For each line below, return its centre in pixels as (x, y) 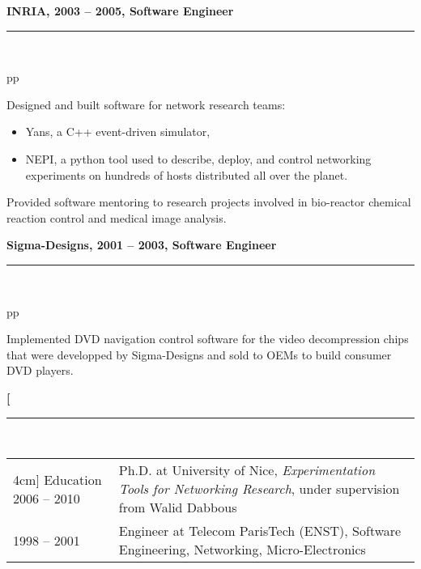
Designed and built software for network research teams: (146, 104)
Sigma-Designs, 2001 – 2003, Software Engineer (142, 245)
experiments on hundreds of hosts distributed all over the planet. (187, 174)
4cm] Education (57, 479)
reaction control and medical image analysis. (117, 217)
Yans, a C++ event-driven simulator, (118, 132)
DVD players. (40, 370)
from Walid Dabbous (178, 507)
